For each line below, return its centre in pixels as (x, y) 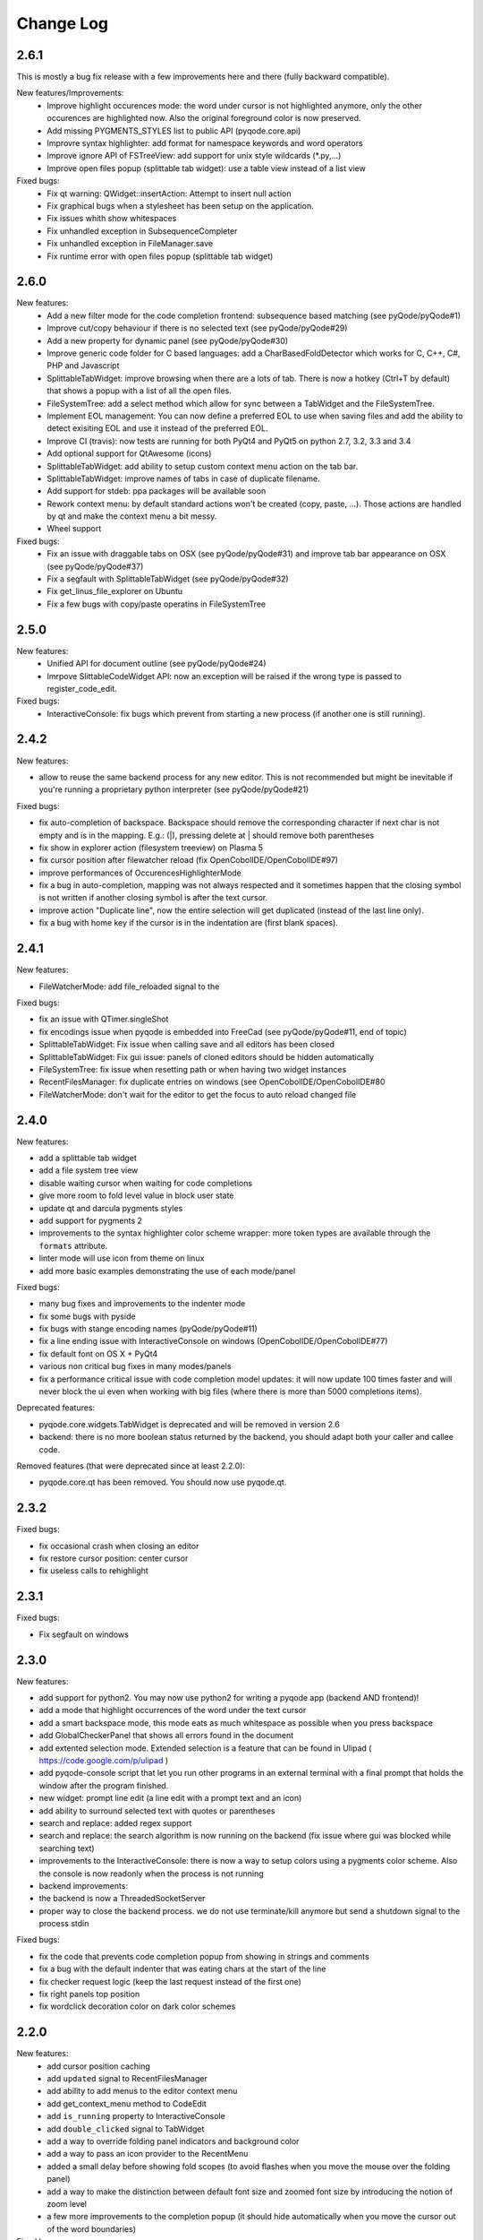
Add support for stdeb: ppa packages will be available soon (157, 491)
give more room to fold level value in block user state (136, 1195)
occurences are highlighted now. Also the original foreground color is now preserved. (204, 118)
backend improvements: (84, 1885)
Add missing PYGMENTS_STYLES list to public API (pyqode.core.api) (174, 131)
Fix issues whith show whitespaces (112, 219)
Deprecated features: (56, 1408)
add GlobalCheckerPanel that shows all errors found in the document (166, 1736)
